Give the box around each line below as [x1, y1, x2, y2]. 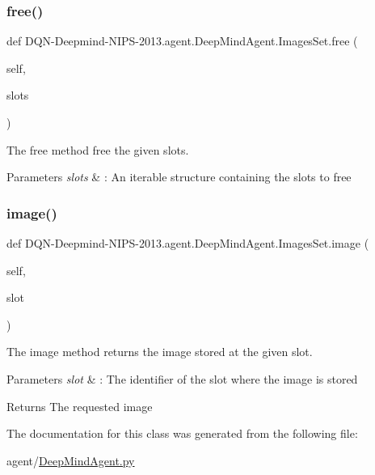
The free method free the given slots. [6, 141, 189, 158]
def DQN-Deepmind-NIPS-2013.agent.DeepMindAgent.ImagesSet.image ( [6, 235, 369, 251]
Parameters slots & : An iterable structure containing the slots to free [6, 168, 352, 185]
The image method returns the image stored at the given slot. [6, 343, 313, 360]
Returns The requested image [6, 397, 153, 414]
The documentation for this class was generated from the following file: [6, 425, 358, 442]
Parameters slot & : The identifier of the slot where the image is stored [6, 370, 358, 387]
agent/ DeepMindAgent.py [6, 452, 135, 469]
